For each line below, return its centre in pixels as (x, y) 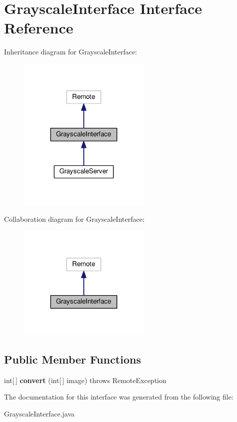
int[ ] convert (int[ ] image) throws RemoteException (85, 380)
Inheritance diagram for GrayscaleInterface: (70, 52)
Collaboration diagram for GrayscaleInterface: (74, 219)
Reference (39, 28)
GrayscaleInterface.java (39, 413)
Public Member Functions (72, 359)
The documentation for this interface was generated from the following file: (119, 397)
